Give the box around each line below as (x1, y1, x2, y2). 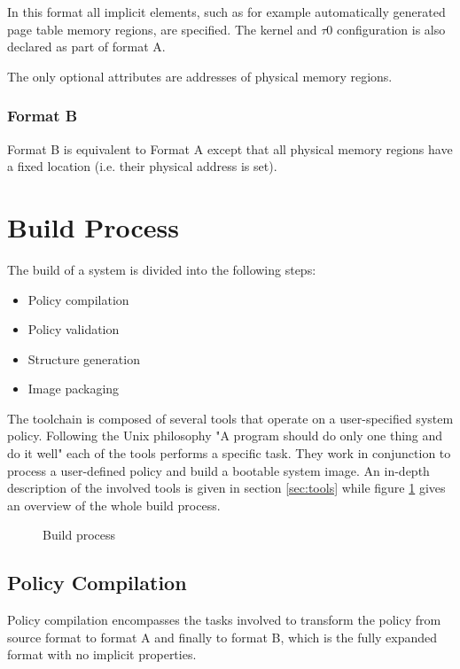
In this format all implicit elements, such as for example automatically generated (7, 3, 446, 20)
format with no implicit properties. (7, 645, 197, 664)
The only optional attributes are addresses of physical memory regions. (7, 66, 393, 85)
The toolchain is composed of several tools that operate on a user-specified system (7, 408, 454, 427)
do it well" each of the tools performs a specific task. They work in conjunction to (7, 444, 451, 463)
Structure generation (27, 349, 140, 368)
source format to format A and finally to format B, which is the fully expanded (7, 627, 438, 646)
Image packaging (27, 379, 120, 398)
